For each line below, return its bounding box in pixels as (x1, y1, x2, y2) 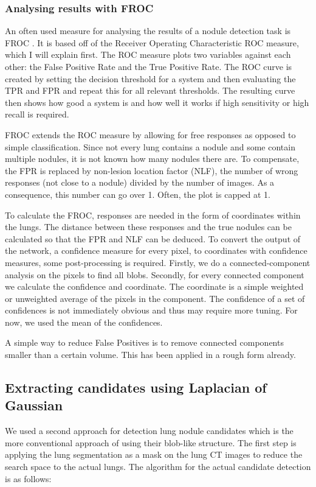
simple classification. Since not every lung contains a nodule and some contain (5, 140, 295, 153)
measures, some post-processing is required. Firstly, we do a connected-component (5, 256, 311, 268)
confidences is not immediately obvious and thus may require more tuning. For (5, 304, 298, 317)
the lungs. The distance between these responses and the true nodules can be (5, 220, 292, 233)
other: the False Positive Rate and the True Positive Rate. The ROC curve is (5, 60, 292, 72)
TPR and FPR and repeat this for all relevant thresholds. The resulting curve (5, 84, 295, 97)
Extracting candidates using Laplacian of (5, 378, 267, 397)
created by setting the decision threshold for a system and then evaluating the (5, 72, 296, 85)
